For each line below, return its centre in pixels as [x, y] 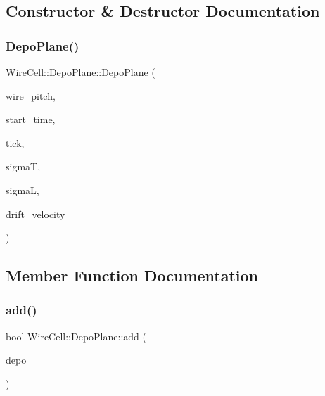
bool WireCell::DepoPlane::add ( [76, 336]
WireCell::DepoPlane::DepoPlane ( [81, 72]
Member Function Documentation [132, 275]
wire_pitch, [31, 95]
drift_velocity [36, 213]
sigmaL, [23, 190]
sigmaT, [23, 166]
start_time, [31, 119]
